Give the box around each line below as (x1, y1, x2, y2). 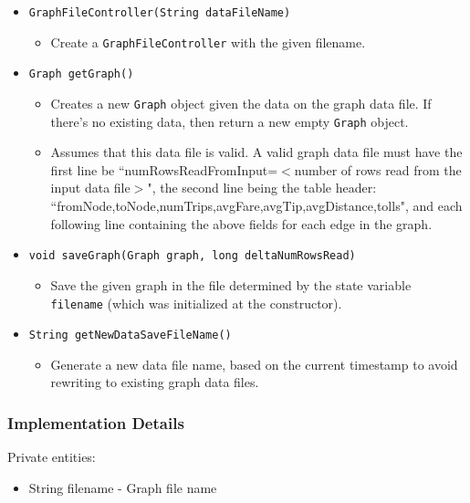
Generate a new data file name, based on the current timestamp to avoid (50, 354, 458, 373)
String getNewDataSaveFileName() (28, 329, 232, 342)
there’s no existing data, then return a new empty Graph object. (50, 111, 409, 131)
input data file (50, 178, 131, 197)
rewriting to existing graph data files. (50, 372, 259, 392)
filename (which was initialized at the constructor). (50, 293, 342, 312)
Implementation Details (7, 411, 184, 434)
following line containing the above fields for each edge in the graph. (50, 214, 433, 233)
